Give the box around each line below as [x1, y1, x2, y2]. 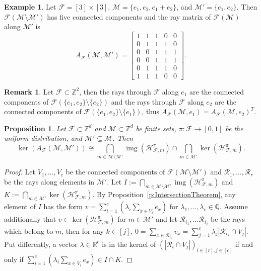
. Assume [219, 201, 248, 212]
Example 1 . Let [4, 2, 56, 12]
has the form [43, 201, 83, 212]
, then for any [61, 225, 104, 236]
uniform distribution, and [4, 133, 82, 143]
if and [235, 238, 253, 249]
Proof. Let [4, 166, 35, 177]
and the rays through [111, 96, 176, 107]
